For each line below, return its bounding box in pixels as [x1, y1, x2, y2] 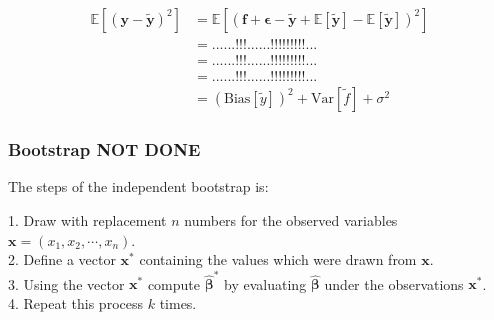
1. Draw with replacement [8, 209, 167, 230]
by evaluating [224, 273, 307, 294]
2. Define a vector [8, 249, 116, 270]
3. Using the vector [8, 273, 125, 294]
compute [147, 273, 201, 294]
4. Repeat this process [8, 293, 144, 314]
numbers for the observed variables [184, 209, 398, 230]
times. [159, 293, 197, 314]
